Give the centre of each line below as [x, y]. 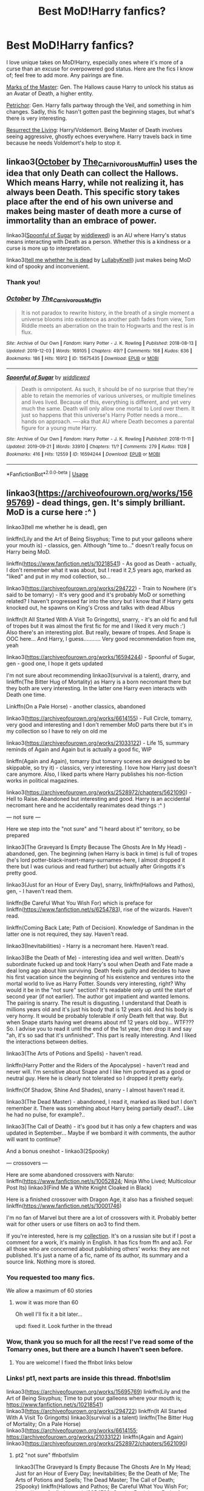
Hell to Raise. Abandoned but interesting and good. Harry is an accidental [98, 798]
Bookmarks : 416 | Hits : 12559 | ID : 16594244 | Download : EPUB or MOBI [83, 454]
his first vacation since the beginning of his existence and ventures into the [100, 977]
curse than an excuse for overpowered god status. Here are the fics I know [100, 69]
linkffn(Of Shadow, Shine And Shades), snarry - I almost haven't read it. [96, 1090]
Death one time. [26, 694]
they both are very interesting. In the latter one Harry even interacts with [97, 688]
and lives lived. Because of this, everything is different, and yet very [106, 402]
